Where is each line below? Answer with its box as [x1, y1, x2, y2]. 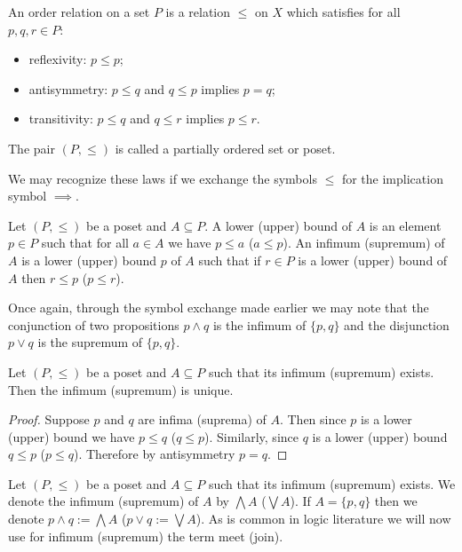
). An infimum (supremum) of [283, 233, 445, 252]
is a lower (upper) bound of [298, 250, 448, 269]
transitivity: [28, 109, 93, 128]
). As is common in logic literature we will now [195, 509, 451, 528]
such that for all [41, 233, 129, 252]
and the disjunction [344, 315, 450, 334]
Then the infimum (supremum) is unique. [8, 380, 234, 398]
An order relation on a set [8, 3, 150, 20]
